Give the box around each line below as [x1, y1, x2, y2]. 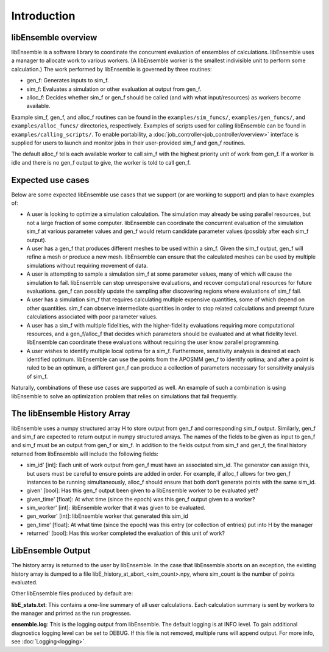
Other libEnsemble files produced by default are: [11, 590, 133, 597]
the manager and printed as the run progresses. [11, 610, 132, 617]
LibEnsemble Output [11, 546, 91, 556]
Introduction [11, 9, 76, 23]
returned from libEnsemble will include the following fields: [11, 450, 158, 457]
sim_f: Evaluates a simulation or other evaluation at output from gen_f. [26, 85, 202, 93]
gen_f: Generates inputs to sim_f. [26, 77, 109, 84]
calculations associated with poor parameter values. [26, 313, 158, 320]
